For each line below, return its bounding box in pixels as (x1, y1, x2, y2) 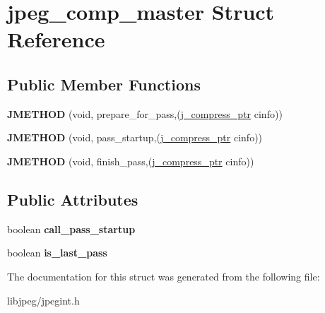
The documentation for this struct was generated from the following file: (7, 268, 320, 283)
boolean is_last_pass (7, 245, 107, 260)
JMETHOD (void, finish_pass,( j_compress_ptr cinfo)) (7, 153, 254, 168)
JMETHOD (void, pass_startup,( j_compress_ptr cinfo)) (7, 130, 263, 145)
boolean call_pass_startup (7, 221, 136, 236)
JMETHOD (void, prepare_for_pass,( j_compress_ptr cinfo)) (7, 106, 283, 121)
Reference (7, 25, 105, 54)
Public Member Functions (7, 73, 201, 95)
